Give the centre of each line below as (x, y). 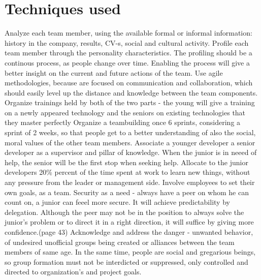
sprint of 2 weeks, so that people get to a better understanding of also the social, (130, 132)
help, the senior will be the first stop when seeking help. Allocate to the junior (126, 162)
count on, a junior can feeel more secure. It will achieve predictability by (117, 202)
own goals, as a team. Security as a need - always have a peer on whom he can (127, 192)
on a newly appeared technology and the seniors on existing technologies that (125, 112)
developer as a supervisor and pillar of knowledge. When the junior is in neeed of (131, 152)
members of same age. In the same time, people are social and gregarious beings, (130, 252)
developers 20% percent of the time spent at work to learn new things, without (127, 172)
